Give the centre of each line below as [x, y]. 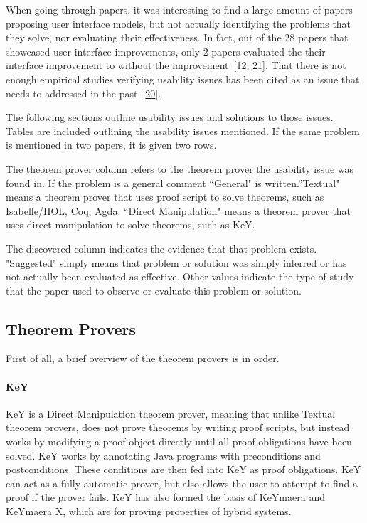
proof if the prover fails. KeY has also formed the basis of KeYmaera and [165, 497]
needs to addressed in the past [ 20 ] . [84, 93]
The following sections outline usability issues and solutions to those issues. [170, 117]
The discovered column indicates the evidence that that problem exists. [161, 248]
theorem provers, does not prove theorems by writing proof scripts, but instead [178, 427]
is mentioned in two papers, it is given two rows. [111, 145]
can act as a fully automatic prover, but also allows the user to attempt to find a [182, 483]
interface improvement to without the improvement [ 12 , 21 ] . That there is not [176, 65]
